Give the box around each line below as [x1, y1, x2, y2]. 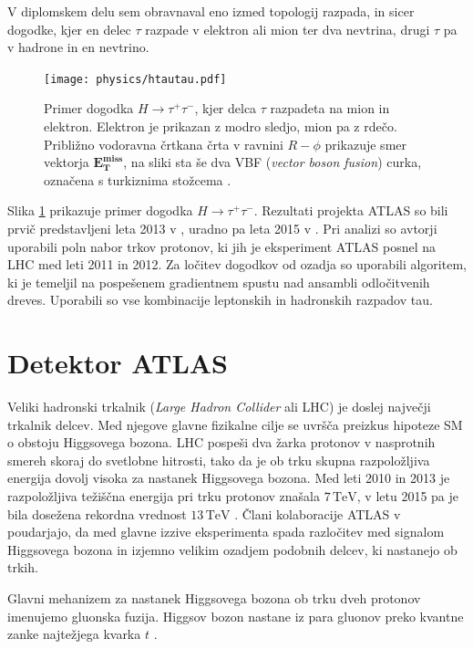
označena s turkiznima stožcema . [44, 170, 231, 189]
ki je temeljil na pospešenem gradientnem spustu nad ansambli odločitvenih [7, 272, 430, 291]
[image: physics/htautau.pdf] [44, 72, 227, 86]
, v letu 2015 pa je [356, 487, 459, 506]
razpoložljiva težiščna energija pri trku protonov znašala [7, 487, 320, 506]
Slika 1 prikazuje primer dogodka [7, 201, 193, 220]
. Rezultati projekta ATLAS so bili [253, 201, 448, 220]
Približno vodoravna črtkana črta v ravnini [44, 134, 283, 153]
